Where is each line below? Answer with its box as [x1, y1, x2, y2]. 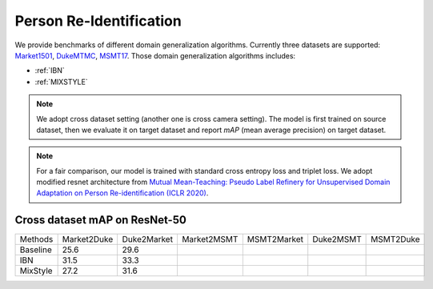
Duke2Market [122, 234, 174, 245]
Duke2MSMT [312, 234, 362, 245]
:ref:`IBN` [34, 66, 65, 75]
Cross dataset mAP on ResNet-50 [14, 213, 187, 227]
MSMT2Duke [371, 234, 420, 245]
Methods [19, 234, 54, 245]
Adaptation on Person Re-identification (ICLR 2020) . [36, 188, 209, 198]
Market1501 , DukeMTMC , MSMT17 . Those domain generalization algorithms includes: [14, 50, 296, 60]
